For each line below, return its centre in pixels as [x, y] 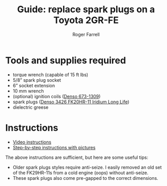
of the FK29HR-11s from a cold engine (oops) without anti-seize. [80, 173]
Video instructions [32, 142]
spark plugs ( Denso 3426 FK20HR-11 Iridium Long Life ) [71, 102]
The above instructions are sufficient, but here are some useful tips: [77, 157]
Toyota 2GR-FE [86, 20]
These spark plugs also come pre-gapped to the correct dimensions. [86, 178]
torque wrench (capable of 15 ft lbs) [50, 75]
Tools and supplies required [66, 60]
